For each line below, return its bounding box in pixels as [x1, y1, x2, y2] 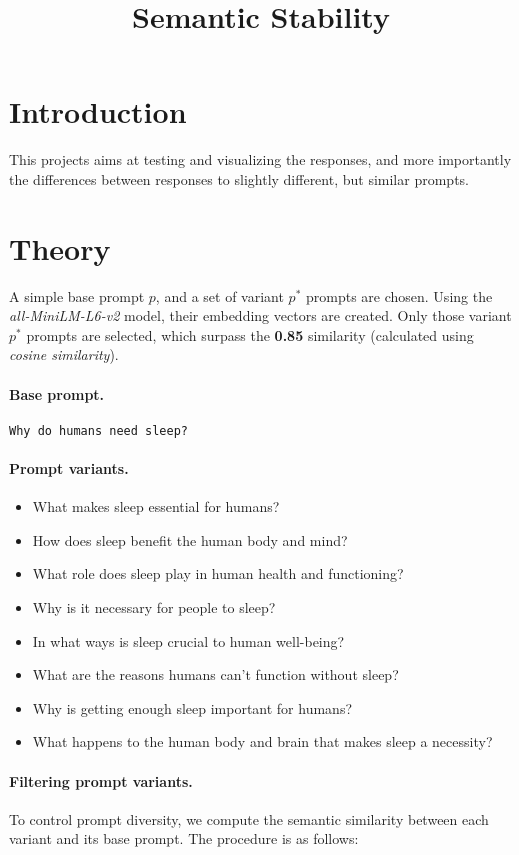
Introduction [9, 91, 187, 132]
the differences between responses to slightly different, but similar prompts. [9, 168, 469, 189]
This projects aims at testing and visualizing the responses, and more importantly [9, 149, 512, 170]
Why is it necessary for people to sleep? [32, 597, 276, 618]
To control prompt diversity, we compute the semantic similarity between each [9, 808, 489, 829]
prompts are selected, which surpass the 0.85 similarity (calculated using [26, 324, 474, 345]
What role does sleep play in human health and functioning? [32, 563, 404, 584]
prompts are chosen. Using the [305, 285, 493, 306]
